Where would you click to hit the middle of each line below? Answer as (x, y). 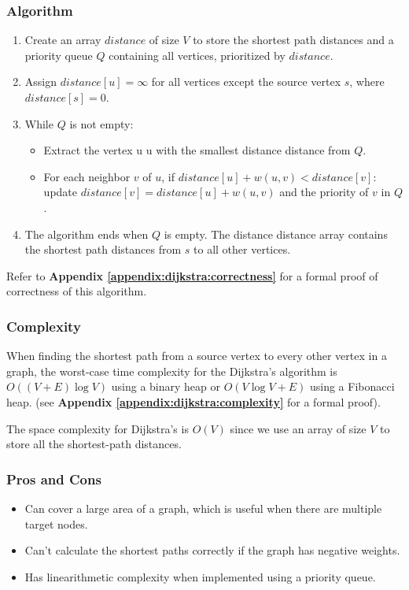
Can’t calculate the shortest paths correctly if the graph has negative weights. (212, 550)
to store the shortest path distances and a (293, 40)
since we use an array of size (298, 428)
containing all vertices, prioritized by (197, 55)
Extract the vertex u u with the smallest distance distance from (197, 150)
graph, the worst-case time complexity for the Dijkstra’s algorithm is (172, 371)
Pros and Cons (54, 479)
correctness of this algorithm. (77, 291)
